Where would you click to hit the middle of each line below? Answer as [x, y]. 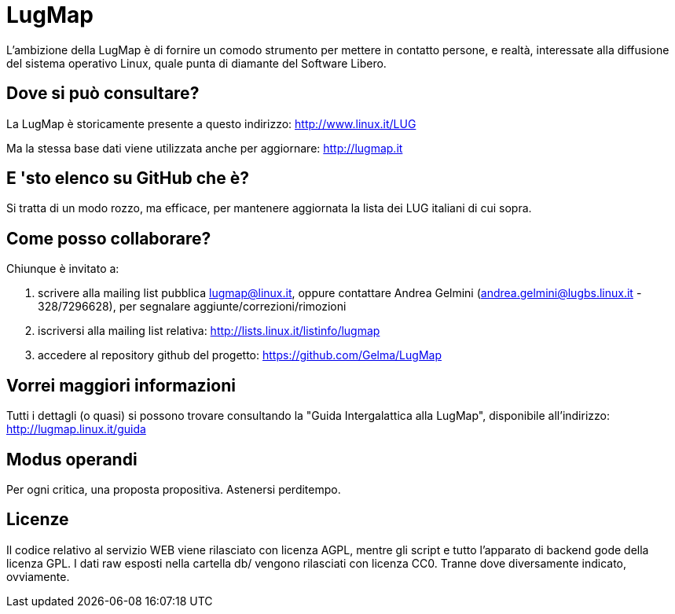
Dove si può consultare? [103, 94]
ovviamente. [38, 576]
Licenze [38, 520]
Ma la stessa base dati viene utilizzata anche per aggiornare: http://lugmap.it [205, 148]
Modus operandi [72, 459]
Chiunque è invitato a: [63, 269]
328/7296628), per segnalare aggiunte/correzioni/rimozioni [192, 307]
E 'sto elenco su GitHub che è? [128, 178]
